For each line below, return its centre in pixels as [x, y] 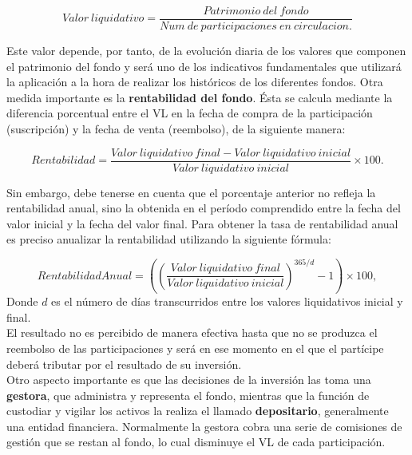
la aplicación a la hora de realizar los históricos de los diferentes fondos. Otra [195, 82]
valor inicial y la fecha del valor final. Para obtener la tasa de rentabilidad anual [202, 223]
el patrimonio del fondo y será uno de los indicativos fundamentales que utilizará [204, 66]
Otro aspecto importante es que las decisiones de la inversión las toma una [189, 380]
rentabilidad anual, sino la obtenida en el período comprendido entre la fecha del [204, 208]
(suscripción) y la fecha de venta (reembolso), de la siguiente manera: [176, 129]
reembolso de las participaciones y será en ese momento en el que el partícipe [195, 348]
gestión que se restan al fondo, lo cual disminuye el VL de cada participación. [196, 442]
